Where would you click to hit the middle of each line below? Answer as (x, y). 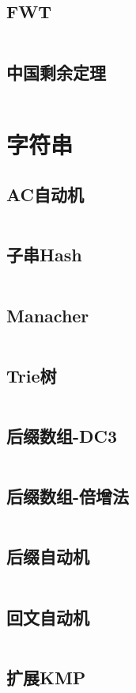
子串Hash (44, 255)
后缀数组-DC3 (62, 435)
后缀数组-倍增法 (68, 496)
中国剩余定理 (56, 72)
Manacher (48, 315)
